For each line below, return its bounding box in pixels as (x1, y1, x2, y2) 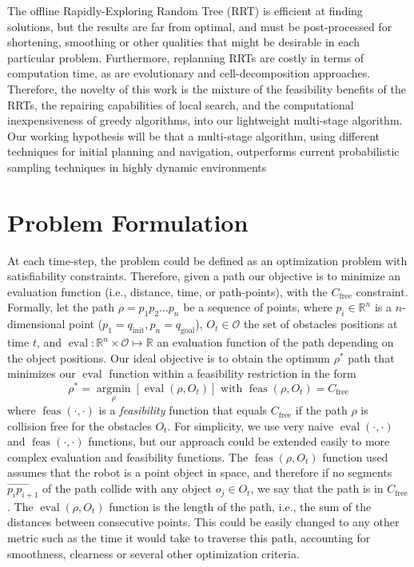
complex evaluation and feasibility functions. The (7, 448, 249, 465)
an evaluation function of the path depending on (157, 334, 394, 351)
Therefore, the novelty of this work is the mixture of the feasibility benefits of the (7, 80, 407, 97)
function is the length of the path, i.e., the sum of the (109, 498, 372, 514)
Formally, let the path (7, 299, 115, 315)
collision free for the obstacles (7, 417, 152, 434)
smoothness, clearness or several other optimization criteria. (7, 545, 300, 561)
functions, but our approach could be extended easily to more (88, 433, 390, 450)
